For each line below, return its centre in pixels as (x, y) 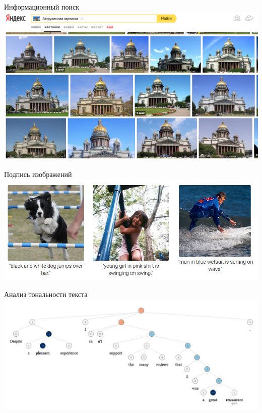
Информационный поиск (42, 7)
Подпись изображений (38, 174)
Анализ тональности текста (46, 294)
